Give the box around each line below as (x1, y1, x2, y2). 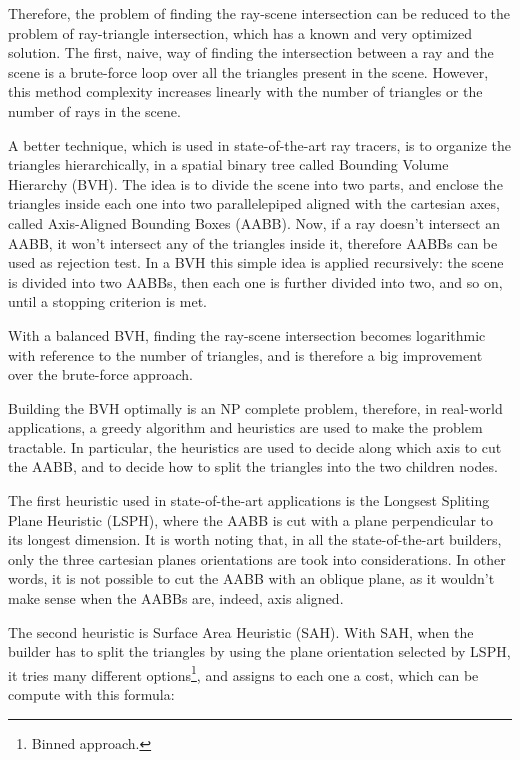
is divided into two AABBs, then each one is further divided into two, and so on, (8, 271, 503, 292)
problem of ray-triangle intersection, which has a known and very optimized (8, 22, 472, 43)
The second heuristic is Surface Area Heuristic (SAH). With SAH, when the (8, 621, 474, 642)
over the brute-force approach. (8, 364, 193, 385)
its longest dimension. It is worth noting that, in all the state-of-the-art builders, (8, 529, 502, 550)
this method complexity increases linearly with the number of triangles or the (8, 81, 483, 102)
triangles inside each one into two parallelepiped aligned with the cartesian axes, (8, 193, 500, 214)
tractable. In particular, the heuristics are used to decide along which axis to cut (8, 436, 502, 457)
